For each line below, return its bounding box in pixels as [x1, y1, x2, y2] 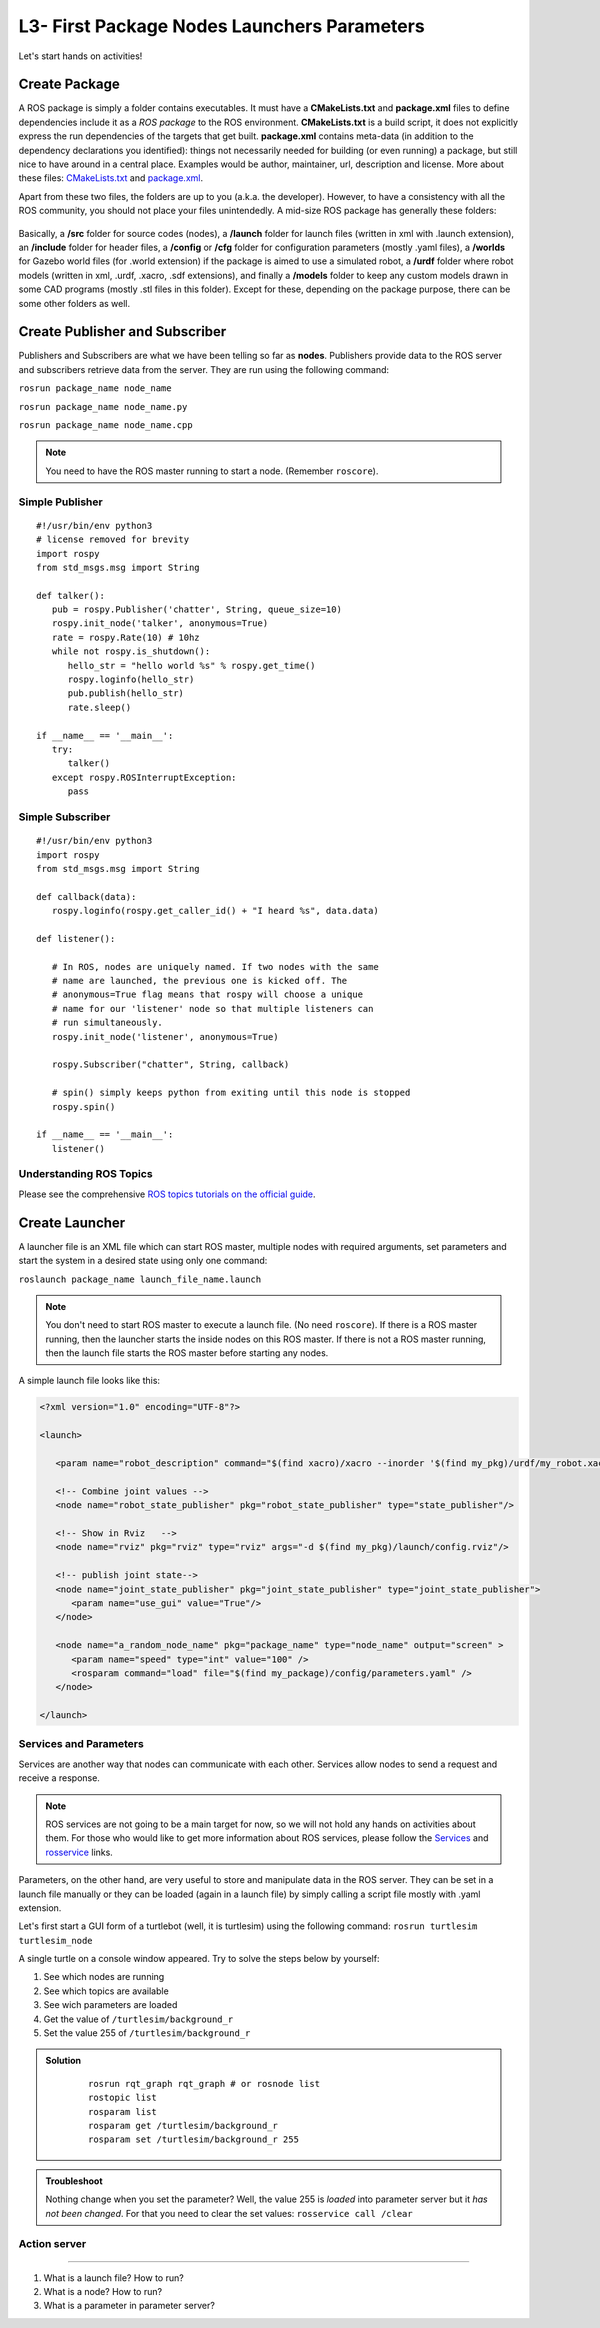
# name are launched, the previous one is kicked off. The [51, 975, 348, 987]
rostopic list [88, 2092, 157, 2104]
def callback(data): [36, 891, 137, 902]
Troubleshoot [45, 2175, 104, 2187]
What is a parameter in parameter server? [43, 2300, 215, 2312]
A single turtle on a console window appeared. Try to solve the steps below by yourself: [18, 1953, 380, 1965]
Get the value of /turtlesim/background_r [43, 2013, 234, 2025]
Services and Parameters [18, 1737, 144, 1751]
